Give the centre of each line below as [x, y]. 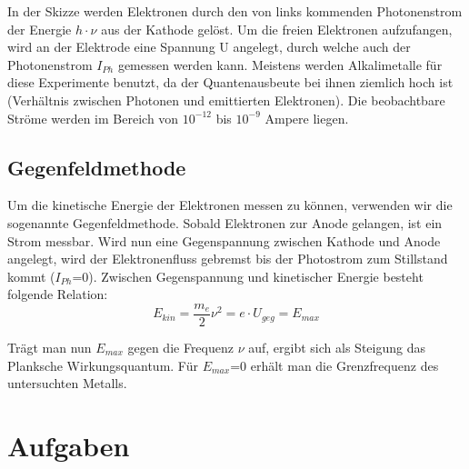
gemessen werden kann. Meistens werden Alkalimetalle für [280, 64]
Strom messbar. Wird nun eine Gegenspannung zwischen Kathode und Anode [224, 240]
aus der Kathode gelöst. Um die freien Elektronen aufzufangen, [277, 29]
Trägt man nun [50, 347]
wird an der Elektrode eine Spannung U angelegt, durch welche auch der [209, 47]
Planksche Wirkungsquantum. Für [103, 365]
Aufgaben [69, 445]
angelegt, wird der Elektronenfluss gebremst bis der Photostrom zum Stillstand [228, 259]
